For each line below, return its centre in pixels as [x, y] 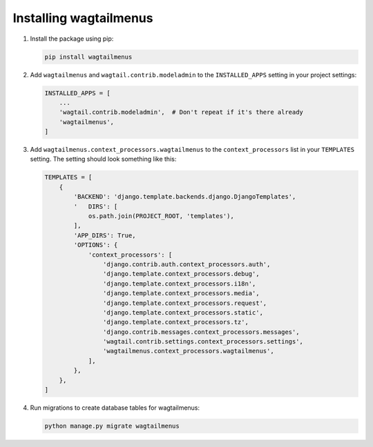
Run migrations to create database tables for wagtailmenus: [115, 408]
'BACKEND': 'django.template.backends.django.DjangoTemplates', [185, 197]
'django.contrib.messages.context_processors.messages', [201, 332]
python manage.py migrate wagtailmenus [112, 426]
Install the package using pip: [72, 39]
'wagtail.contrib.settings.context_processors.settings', [203, 342]
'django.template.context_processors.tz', [175, 322]
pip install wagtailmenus [88, 57]
